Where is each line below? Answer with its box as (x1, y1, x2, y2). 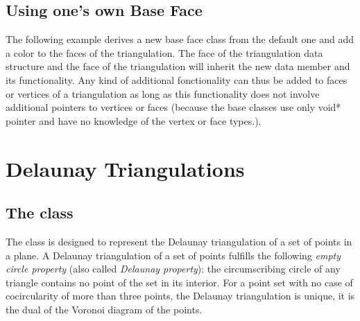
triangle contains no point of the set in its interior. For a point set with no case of (6, 275, 353, 289)
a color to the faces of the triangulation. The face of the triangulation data (6, 45, 323, 60)
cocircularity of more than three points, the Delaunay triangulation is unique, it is (6, 288, 355, 303)
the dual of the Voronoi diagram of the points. (6, 302, 203, 316)
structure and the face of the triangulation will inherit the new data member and (6, 59, 350, 73)
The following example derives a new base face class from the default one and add (6, 32, 354, 46)
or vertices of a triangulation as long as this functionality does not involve (6, 86, 320, 101)
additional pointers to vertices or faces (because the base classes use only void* (6, 100, 341, 114)
